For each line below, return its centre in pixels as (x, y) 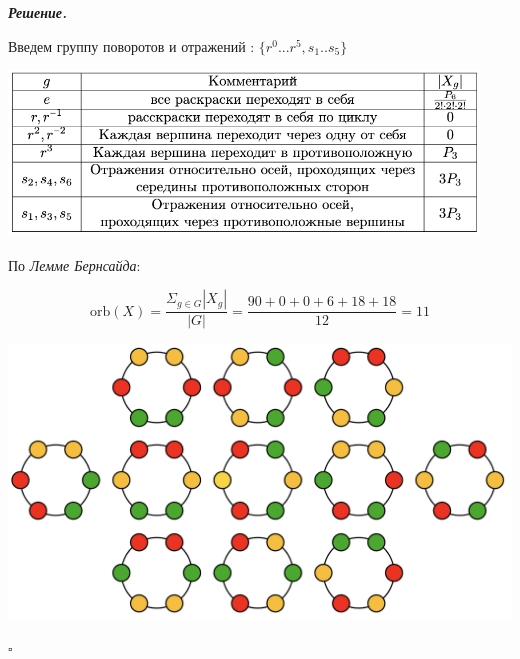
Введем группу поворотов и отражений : (131, 45)
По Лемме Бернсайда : (74, 264)
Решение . (37, 12)
